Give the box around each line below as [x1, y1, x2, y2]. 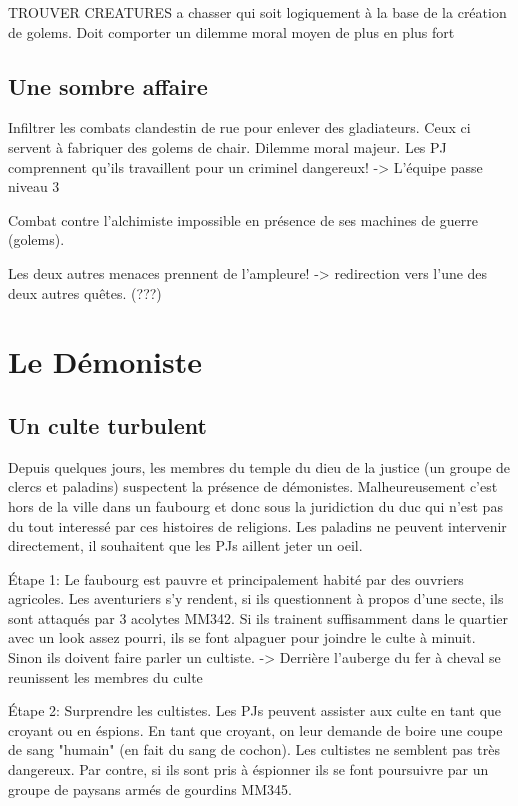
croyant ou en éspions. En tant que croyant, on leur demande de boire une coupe [8, 719, 503, 740]
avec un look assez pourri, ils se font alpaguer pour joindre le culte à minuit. [8, 627, 476, 648]
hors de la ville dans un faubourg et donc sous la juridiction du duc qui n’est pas [8, 495, 503, 516]
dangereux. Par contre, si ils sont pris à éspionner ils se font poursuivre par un [8, 759, 489, 780]
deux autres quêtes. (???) [8, 282, 162, 303]
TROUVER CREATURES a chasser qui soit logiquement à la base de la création [8, 2, 507, 22]
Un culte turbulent [8, 409, 207, 440]
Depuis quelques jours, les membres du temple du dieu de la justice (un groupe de [8, 456, 511, 477]
